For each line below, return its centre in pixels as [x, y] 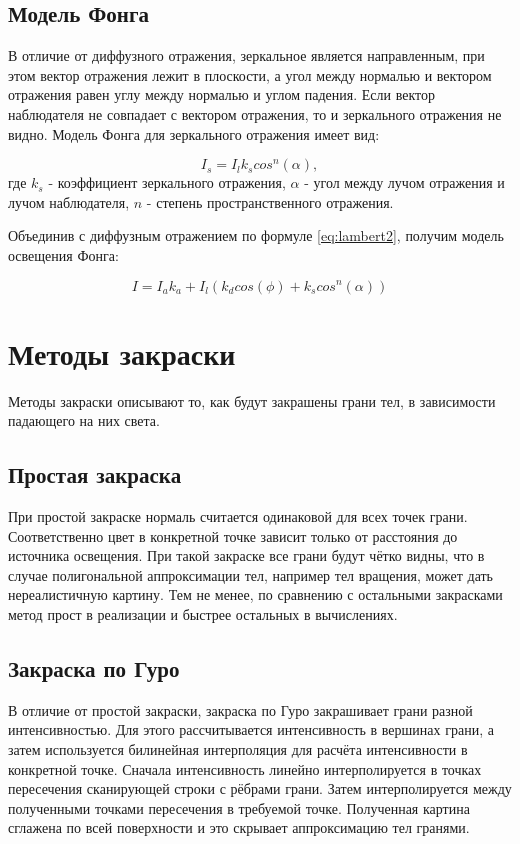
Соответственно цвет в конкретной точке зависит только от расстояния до [233, 535]
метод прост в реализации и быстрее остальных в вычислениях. [203, 614]
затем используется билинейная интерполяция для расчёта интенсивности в [238, 749]
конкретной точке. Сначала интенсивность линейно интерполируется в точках [245, 768]
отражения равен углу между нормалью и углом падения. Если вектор [221, 94]
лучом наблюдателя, [69, 201]
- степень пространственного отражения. [270, 201]
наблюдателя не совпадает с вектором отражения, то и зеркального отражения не [255, 113]
